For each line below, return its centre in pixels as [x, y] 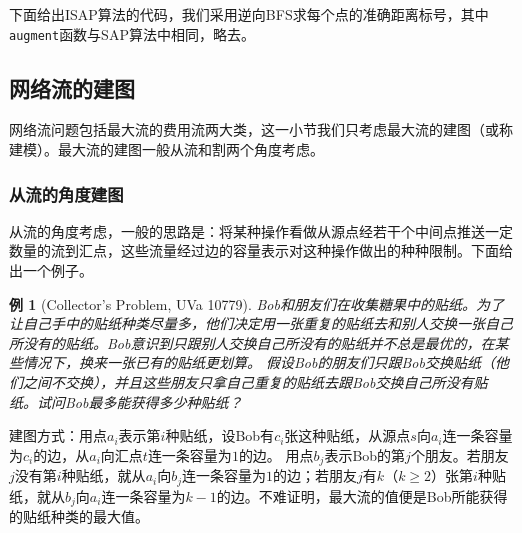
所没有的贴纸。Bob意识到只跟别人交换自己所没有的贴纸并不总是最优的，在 [252, 342]
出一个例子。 [51, 270]
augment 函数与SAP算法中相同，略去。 [132, 33]
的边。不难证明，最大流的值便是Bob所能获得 [362, 495]
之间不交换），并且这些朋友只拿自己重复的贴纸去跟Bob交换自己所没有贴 [255, 382]
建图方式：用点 [58, 435]
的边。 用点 [276, 454]
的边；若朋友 [315, 475]
